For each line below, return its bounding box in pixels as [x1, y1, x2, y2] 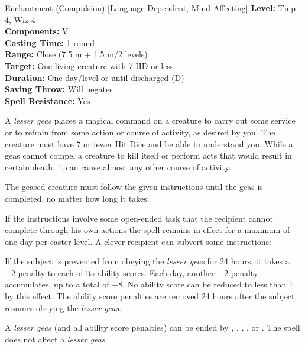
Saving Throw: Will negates [5, 83, 113, 95]
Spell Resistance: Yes [5, 94, 90, 106]
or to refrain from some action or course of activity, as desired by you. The [5, 125, 275, 138]
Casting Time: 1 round [5, 36, 95, 49]
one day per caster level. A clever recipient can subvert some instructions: [5, 235, 271, 247]
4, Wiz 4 [5, 13, 35, 25]
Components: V [5, 25, 69, 37]
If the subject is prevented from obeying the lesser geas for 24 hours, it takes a [5, 255, 290, 267]
